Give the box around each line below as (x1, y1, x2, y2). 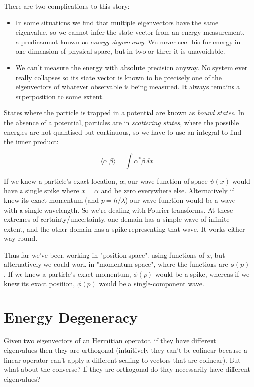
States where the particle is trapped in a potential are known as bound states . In (4, 107, 245, 118)
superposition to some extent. (15, 91, 104, 101)
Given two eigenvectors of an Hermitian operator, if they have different (4, 335, 216, 345)
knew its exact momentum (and (4, 194, 99, 205)
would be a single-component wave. (99, 278, 204, 288)
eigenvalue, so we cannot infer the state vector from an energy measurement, (15, 27, 245, 37)
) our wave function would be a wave (125, 194, 235, 205)
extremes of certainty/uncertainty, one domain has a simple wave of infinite (4, 214, 230, 224)
